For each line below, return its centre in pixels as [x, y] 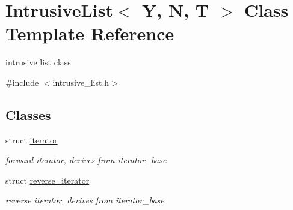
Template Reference [90, 33]
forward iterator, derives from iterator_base [86, 160]
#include [22, 82]
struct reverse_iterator [48, 180]
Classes [28, 114]
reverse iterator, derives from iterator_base [85, 200]
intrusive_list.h [81, 82]
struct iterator [32, 139]
